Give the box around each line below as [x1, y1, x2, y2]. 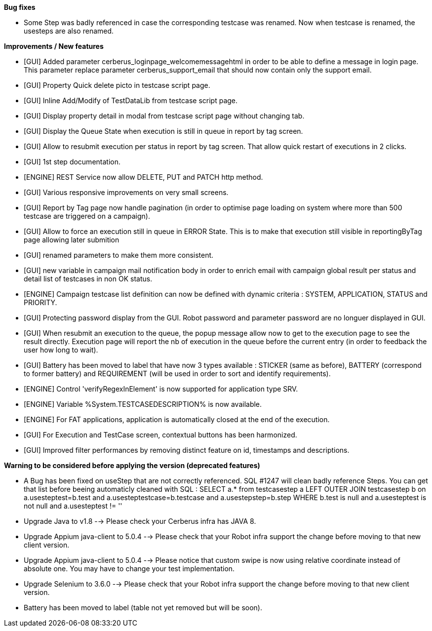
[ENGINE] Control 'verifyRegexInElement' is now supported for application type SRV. [24, 385, 298, 393]
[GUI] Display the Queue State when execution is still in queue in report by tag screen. [24, 127, 303, 135]
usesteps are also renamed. [24, 27, 114, 35]
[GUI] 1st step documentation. [24, 158, 120, 166]
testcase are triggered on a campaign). [24, 212, 150, 220]
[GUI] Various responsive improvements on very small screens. [24, 188, 229, 197]
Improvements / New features [4, 42, 104, 50]
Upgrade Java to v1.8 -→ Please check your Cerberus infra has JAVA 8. [24, 517, 256, 525]
